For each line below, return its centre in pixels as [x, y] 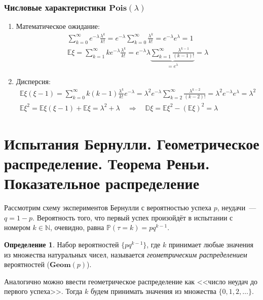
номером [17, 227]
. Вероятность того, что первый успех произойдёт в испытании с [133, 217]
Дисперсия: [33, 81]
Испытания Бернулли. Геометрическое [132, 143]
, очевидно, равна [77, 227]
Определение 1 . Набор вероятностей [62, 244]
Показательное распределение [102, 183]
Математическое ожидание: [58, 26]
